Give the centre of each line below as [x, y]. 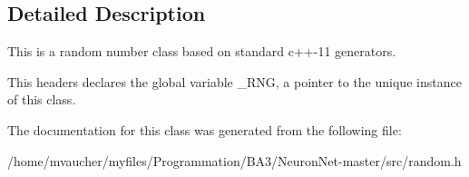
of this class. [42, 99]
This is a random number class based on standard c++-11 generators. [202, 51]
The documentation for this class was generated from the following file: [205, 129]
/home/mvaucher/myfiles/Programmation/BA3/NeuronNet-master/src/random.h [234, 160]
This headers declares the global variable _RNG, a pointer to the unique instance [234, 81]
